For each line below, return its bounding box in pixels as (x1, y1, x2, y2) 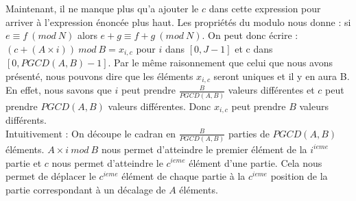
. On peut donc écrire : (202, 28, 298, 42)
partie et (5, 155, 42, 170)
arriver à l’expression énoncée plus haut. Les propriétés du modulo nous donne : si (5, 14, 351, 29)
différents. (5, 113, 47, 127)
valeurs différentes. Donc (108, 98, 211, 113)
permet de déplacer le (5, 169, 96, 183)
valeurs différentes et (228, 83, 315, 97)
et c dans (235, 41, 273, 55)
